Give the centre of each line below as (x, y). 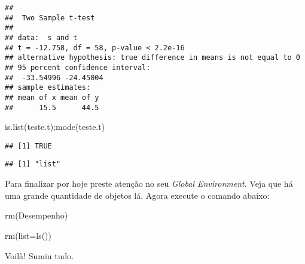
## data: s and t (41, 37)
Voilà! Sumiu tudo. (39, 255)
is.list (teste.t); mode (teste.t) (55, 127)
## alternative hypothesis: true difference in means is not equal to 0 (152, 58)
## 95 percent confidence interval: (78, 67)
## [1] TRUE (28, 146)
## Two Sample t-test (50, 18)
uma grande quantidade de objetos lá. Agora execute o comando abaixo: (137, 195)
